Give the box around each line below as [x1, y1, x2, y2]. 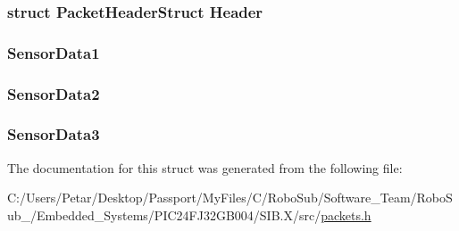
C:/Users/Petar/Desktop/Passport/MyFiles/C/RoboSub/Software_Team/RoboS [7, 188, 453, 207]
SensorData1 [7, 41, 100, 63]
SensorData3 [7, 123, 100, 145]
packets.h [321, 205, 371, 224]
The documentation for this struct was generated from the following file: [7, 158, 403, 177]
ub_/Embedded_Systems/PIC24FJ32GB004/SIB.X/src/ [7, 205, 321, 224]
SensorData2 [7, 82, 100, 104]
